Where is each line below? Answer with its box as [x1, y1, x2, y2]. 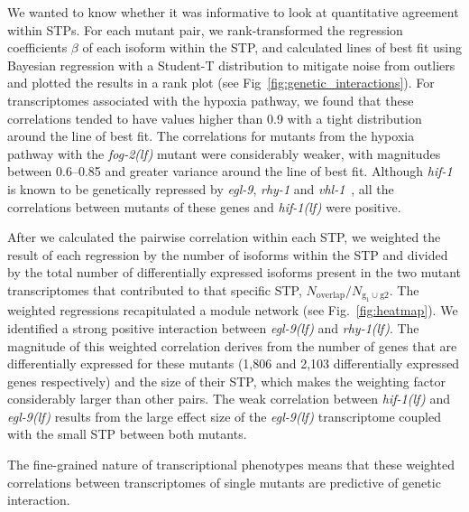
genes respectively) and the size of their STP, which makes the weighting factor [7, 371, 446, 390]
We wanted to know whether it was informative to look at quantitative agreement [7, 3, 459, 21]
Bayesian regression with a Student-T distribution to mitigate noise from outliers [7, 55, 455, 74]
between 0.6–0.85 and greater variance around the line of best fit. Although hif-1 [7, 162, 453, 181]
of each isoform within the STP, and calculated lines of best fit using [82, 38, 462, 57]
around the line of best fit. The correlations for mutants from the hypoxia [7, 126, 415, 145]
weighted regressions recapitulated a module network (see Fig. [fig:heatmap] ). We [7, 301, 458, 320]
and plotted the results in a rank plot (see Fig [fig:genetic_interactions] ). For [7, 73, 435, 92]
